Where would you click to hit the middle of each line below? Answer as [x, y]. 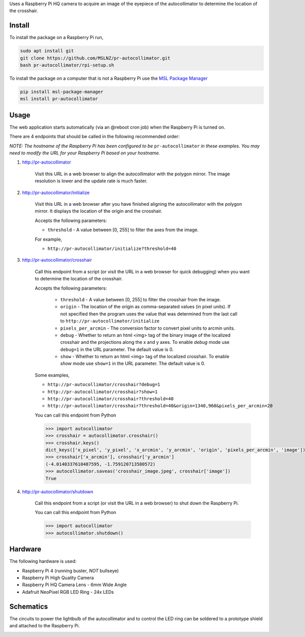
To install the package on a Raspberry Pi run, [56, 38]
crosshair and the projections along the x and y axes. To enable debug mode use [145, 342]
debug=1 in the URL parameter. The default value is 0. [117, 349]
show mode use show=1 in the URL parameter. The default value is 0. [133, 364]
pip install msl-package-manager [62, 92]
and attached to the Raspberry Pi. [44, 626]
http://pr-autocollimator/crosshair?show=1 [102, 392]
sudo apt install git [47, 51]
